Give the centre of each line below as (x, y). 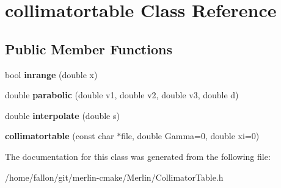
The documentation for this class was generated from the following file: (138, 156)
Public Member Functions (89, 49)
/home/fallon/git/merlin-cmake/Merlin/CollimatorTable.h (114, 177)
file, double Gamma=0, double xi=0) (190, 136)
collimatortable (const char (60, 136)
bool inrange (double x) (51, 74)
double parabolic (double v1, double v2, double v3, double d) (122, 95)
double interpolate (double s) (62, 115)
